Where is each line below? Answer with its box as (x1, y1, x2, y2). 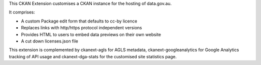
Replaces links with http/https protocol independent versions (21, 25, 142, 31)
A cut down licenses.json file (21, 38, 78, 44)
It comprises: (9, 10, 35, 15)
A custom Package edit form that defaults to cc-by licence (21, 18, 137, 24)
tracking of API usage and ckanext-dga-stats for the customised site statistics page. (9, 54, 177, 59)
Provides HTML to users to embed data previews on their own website (21, 32, 161, 37)
